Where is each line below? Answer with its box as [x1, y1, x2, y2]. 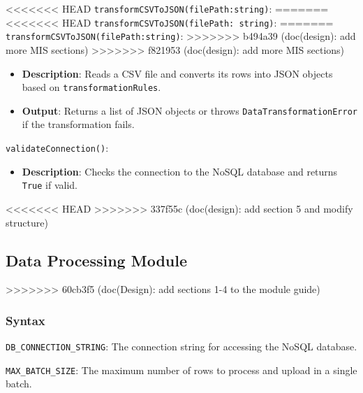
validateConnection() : [6, 141, 109, 155]
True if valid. [22, 178, 78, 192]
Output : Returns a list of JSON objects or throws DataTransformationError [22, 103, 357, 117]
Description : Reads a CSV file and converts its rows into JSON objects [22, 66, 333, 80]
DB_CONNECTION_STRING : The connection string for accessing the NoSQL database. [6, 339, 357, 354]
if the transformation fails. [22, 117, 135, 131]
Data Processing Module [6, 249, 188, 271]
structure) [6, 215, 48, 229]
